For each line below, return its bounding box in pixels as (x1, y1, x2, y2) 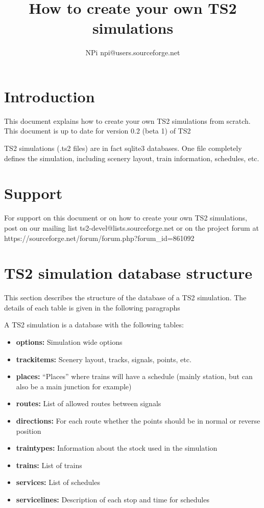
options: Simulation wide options (16, 337, 123, 347)
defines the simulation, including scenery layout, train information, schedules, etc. (4, 152, 259, 163)
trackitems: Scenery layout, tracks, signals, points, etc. (16, 354, 191, 364)
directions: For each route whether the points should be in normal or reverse (16, 415, 260, 426)
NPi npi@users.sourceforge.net (85, 47, 180, 58)
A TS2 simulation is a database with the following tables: (4, 319, 184, 330)
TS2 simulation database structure (4, 262, 252, 283)
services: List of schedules (16, 477, 100, 488)
